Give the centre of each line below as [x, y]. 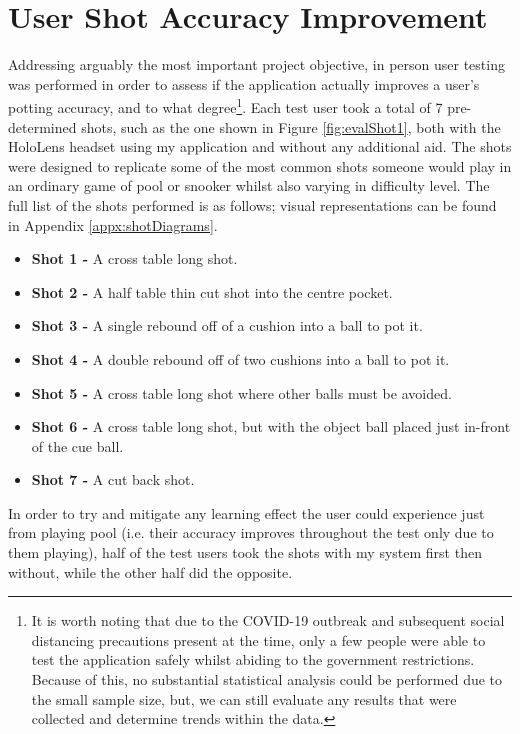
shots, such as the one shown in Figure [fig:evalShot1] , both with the [291, 126]
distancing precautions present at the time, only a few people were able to [258, 639]
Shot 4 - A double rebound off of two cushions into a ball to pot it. [240, 358]
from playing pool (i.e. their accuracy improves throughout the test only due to [251, 532]
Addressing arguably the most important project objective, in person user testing [256, 64]
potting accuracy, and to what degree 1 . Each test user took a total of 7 [225, 105]
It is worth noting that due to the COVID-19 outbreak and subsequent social [268, 620]
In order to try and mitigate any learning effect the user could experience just [246, 512]
